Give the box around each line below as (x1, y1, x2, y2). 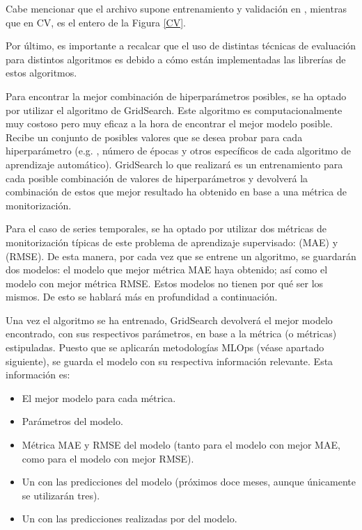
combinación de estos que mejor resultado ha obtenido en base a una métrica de (6, 184, 347, 199)
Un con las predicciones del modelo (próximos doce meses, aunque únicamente (22, 474, 356, 489)
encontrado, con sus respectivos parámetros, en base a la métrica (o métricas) (6, 326, 337, 341)
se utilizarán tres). (22, 488, 100, 502)
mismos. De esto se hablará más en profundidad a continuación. (6, 289, 278, 304)
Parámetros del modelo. (22, 414, 123, 428)
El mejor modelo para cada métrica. (22, 390, 176, 405)
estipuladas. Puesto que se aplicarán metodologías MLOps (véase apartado (6, 340, 324, 355)
